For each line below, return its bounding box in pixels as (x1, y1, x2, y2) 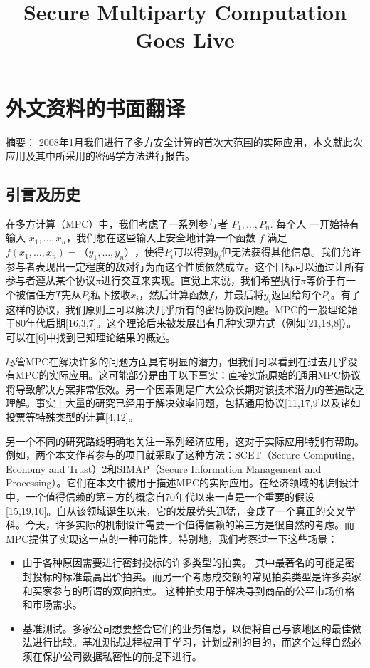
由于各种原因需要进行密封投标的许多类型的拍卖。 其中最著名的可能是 (22, 555, 345, 570)
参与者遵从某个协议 (6, 273, 95, 288)
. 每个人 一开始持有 (270, 216, 359, 231)
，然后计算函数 (139, 287, 209, 302)
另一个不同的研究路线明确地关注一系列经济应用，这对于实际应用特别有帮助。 (6, 433, 364, 448)
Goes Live (135, 25, 235, 54)
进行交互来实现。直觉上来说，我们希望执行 (100, 273, 300, 288)
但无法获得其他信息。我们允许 (221, 244, 361, 259)
